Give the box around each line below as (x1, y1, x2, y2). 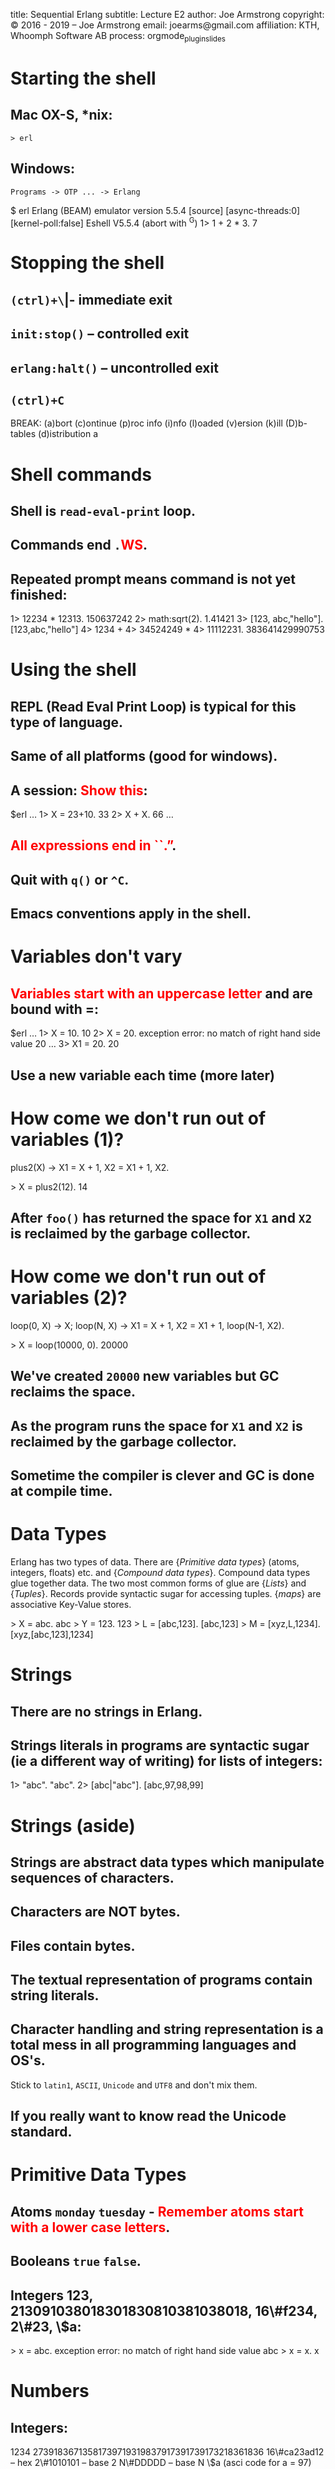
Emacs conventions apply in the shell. (10, 905, 252, 923)
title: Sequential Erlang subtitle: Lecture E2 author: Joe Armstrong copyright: (10, 9, 325, 20)
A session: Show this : (10, 782, 148, 799)
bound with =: (10, 1000, 100, 1018)
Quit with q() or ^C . (10, 871, 130, 888)
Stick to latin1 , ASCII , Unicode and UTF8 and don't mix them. (10, 2079, 258, 2091)
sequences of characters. (10, 1869, 175, 1886)
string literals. (10, 1987, 100, 2004)
